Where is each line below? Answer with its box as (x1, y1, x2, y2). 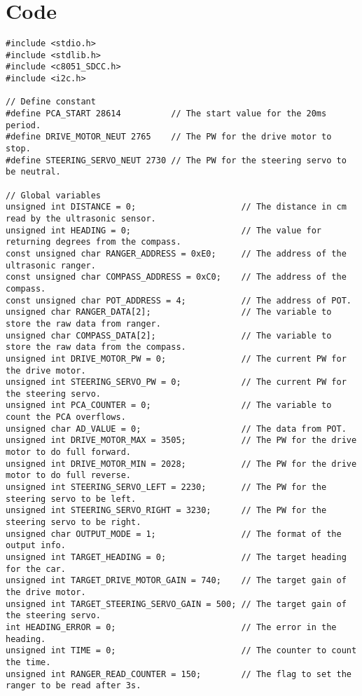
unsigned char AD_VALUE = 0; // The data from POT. (6, 423, 347, 434)
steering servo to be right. (6, 517, 141, 528)
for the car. (6, 564, 66, 574)
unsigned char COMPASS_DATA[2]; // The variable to (6, 330, 332, 341)
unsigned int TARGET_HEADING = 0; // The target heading (6, 552, 347, 562)
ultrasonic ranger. (6, 260, 96, 271)
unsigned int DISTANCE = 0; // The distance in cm (6, 202, 347, 212)
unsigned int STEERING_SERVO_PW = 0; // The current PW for (6, 377, 347, 388)
